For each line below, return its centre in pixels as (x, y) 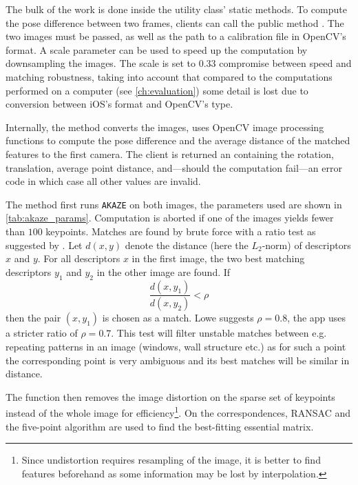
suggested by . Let (44, 245)
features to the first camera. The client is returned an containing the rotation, (170, 154)
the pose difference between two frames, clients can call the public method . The (175, 22)
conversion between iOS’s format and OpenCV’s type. (119, 104)
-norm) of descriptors (306, 245)
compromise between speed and (285, 63)
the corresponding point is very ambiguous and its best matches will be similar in (178, 360)
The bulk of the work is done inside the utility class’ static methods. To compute (176, 9)
